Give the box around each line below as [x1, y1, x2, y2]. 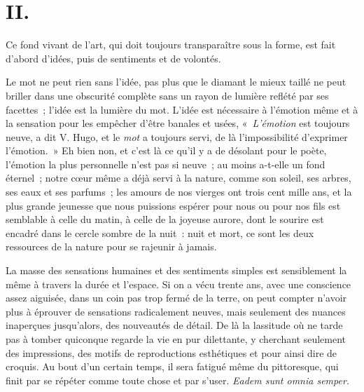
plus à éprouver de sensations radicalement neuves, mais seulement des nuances [6, 304, 346, 318]
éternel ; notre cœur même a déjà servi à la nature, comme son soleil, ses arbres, [6, 170, 351, 185]
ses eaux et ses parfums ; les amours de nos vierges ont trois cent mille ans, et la [6, 184, 352, 199]
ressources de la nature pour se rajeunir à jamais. [6, 239, 217, 254]
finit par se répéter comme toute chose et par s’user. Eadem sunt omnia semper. [6, 372, 350, 387]
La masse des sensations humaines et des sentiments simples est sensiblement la [6, 263, 347, 278]
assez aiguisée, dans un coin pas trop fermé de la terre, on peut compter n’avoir [6, 290, 347, 305]
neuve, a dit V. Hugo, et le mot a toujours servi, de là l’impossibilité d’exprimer [6, 129, 348, 144]
